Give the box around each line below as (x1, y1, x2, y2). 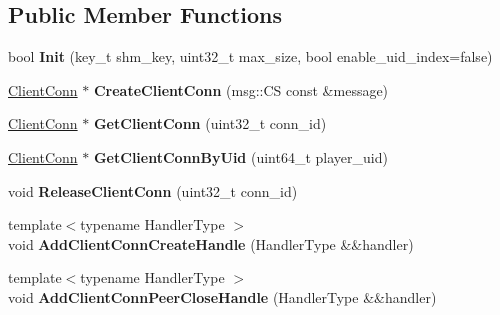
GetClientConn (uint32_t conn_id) (93, 113, 327, 134)
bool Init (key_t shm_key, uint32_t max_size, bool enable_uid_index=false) (8, 46, 493, 67)
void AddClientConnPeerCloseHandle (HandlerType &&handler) (8, 286, 437, 307)
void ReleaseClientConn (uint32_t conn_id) (8, 180, 298, 201)
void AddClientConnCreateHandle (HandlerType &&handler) (8, 233, 414, 254)
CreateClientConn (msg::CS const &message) (93, 79, 389, 100)
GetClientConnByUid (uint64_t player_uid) (93, 146, 388, 167)
